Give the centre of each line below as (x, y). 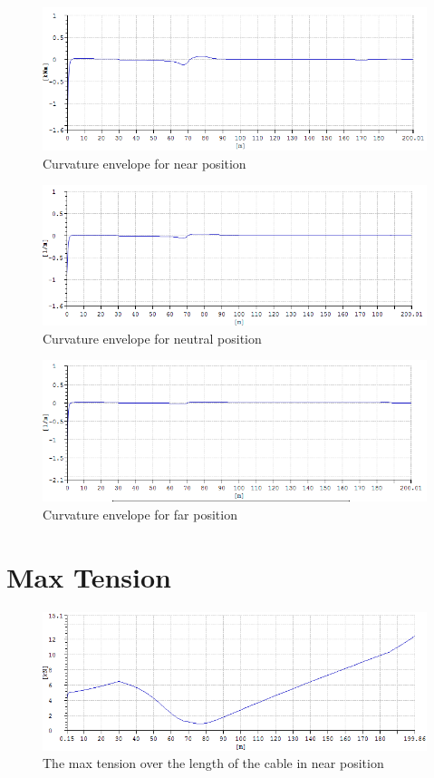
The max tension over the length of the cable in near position (213, 763)
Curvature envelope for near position (145, 163)
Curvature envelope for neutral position (152, 338)
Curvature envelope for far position (140, 514)
